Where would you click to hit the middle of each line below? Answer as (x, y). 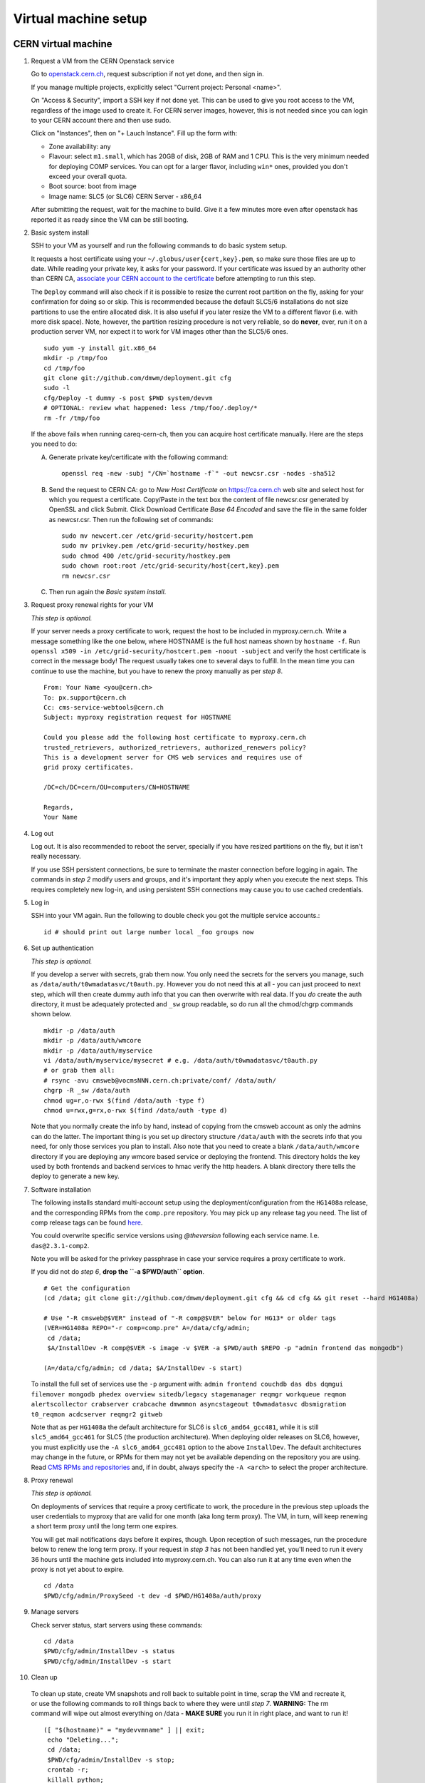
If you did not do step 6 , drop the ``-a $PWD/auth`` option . (118, 1272)
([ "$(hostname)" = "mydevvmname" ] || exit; (125, 1730)
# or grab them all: (79, 1071)
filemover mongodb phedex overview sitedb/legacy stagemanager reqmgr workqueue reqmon (189, 1394)
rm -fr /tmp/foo (72, 418)
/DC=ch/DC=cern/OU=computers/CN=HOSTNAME (117, 787)
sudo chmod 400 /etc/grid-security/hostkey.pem (146, 556)
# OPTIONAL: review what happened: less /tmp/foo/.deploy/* (151, 408)
